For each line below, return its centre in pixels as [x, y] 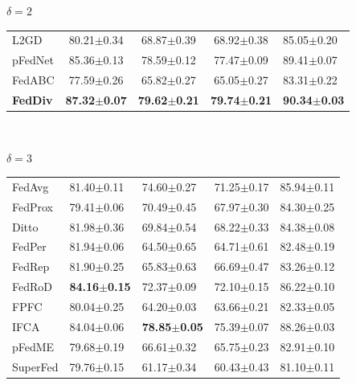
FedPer [29, 246]
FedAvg [31, 186]
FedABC [33, 80]
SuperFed [35, 366]
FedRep [31, 266]
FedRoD [32, 287]
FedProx [33, 206]
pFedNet [33, 60]
